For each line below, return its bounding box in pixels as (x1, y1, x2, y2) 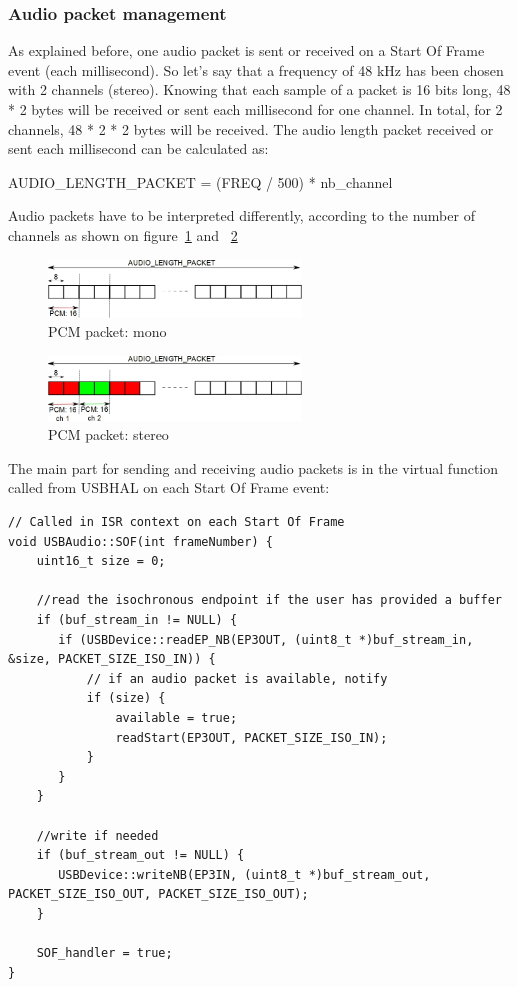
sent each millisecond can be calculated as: (8, 138, 269, 159)
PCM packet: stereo (48, 424, 169, 445)
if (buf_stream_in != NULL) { (36, 613, 238, 628)
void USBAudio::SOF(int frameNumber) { (8, 534, 273, 549)
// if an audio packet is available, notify (86, 671, 388, 686)
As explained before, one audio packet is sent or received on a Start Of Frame (8, 40, 485, 61)
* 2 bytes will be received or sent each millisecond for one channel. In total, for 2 (8, 99, 503, 119)
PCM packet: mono (48, 321, 167, 342)
